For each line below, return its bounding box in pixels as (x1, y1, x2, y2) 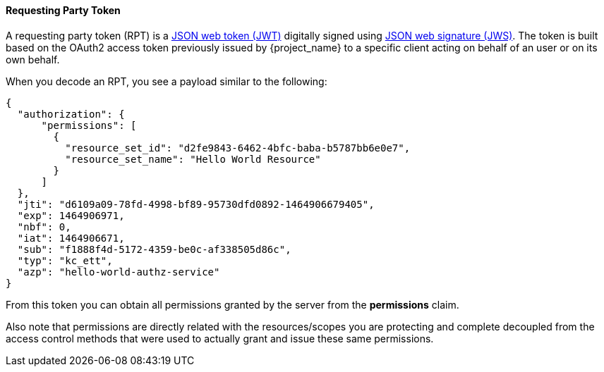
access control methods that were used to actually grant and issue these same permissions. (6, 332, 434, 345)
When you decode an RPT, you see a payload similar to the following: (6, 75, 327, 87)
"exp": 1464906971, (17, 209, 125, 221)
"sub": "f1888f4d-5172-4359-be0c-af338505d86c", (17, 243, 291, 255)
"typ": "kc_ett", (17, 254, 113, 266)
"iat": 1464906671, (17, 232, 125, 244)
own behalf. (6, 53, 60, 66)
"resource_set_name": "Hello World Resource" (65, 153, 321, 165)
